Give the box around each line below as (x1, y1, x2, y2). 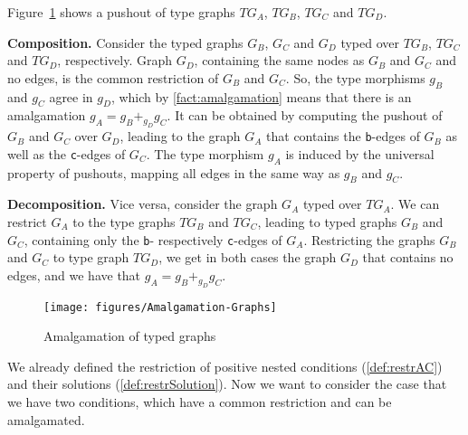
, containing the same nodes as (194, 51, 365, 70)
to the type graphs (72, 212, 176, 231)
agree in (49, 87, 93, 106)
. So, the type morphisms (285, 68, 425, 87)
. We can (390, 194, 440, 213)
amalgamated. (7, 410, 85, 429)
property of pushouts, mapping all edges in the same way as (7, 163, 340, 182)
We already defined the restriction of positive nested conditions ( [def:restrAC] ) (7, 356, 443, 375)
